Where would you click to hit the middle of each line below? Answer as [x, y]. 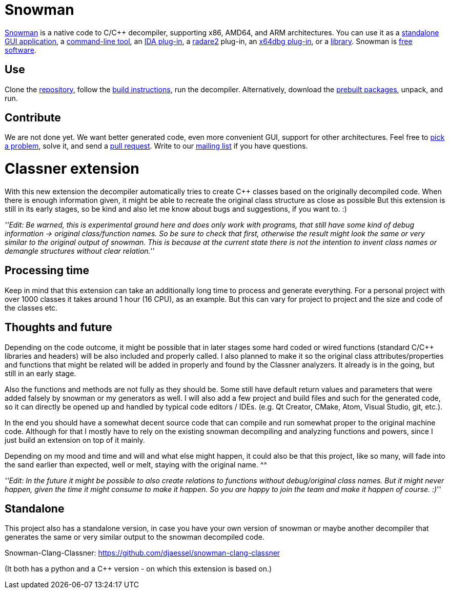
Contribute [33, 118]
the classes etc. [31, 308]
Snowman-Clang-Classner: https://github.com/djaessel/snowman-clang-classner [142, 553]
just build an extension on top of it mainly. [75, 440]
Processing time [47, 271]
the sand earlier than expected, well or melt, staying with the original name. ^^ [136, 464]
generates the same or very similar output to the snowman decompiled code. [135, 537]
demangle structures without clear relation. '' [80, 251]
